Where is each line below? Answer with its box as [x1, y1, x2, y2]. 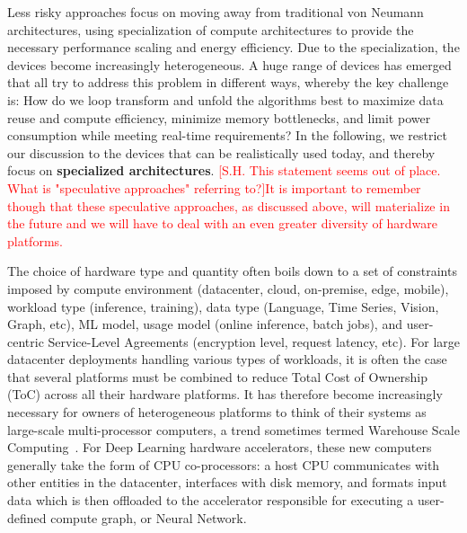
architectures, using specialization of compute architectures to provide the [7, 20, 414, 39]
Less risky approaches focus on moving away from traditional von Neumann [7, 3, 424, 21]
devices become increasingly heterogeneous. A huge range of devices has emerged [7, 55, 452, 74]
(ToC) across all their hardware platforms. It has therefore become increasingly [7, 385, 443, 404]
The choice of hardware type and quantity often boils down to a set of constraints [7, 262, 457, 280]
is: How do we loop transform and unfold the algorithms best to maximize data [7, 90, 444, 109]
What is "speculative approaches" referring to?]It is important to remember [7, 178, 421, 197]
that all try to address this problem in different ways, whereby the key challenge [7, 73, 449, 92]
